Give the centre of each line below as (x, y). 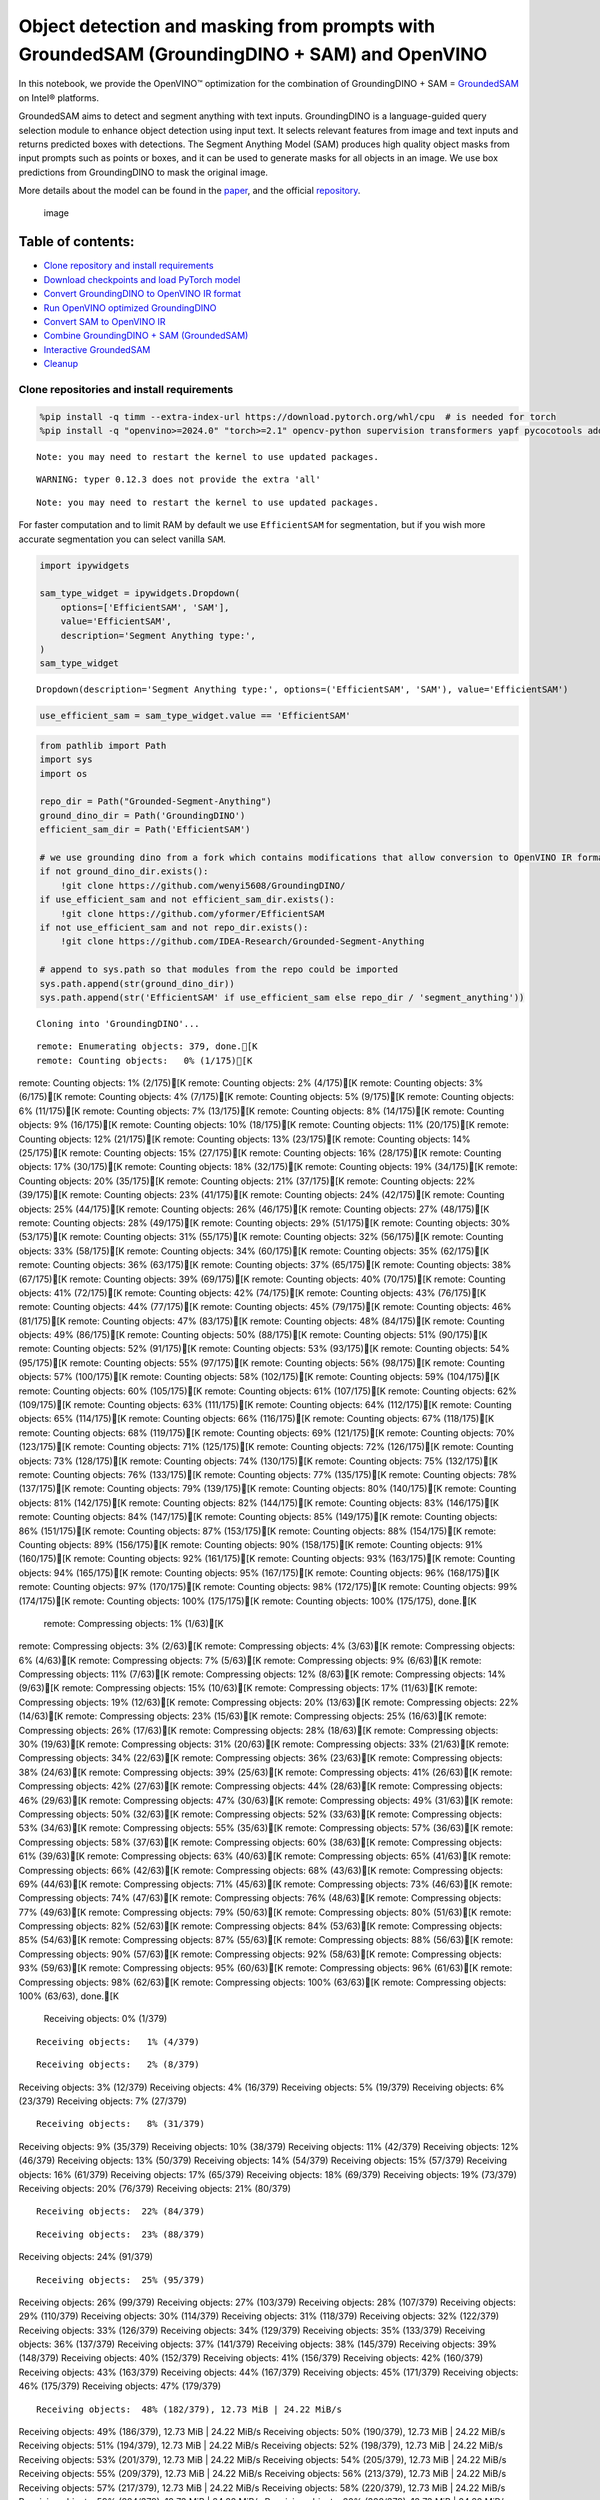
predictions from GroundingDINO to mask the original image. (143, 172)
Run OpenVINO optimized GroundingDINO (130, 307)
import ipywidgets (84, 565)
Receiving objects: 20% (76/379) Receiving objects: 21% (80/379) (155, 2188)
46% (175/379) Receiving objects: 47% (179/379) (120, 2386)
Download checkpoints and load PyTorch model (142, 279)
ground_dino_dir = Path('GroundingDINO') (142, 815)
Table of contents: (76, 241)
